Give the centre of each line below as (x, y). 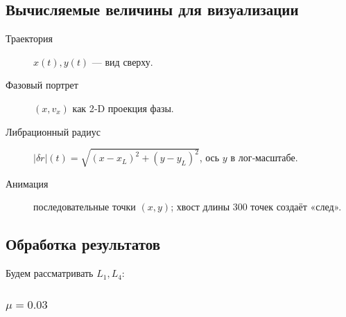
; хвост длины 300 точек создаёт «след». (256, 207)
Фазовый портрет (42, 85)
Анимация (27, 183)
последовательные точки (85, 207)
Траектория (29, 38)
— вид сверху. (122, 61)
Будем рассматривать (50, 273)
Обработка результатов (83, 244)
